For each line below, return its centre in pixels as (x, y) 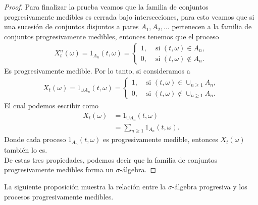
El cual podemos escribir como (51, 106)
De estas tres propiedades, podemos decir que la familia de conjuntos (111, 159)
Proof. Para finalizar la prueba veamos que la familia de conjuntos (106, 7)
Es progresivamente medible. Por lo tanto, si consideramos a (97, 71)
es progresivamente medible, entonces (161, 139)
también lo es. (26, 150)
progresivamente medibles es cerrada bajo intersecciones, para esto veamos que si (129, 16)
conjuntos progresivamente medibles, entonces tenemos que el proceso (112, 36)
